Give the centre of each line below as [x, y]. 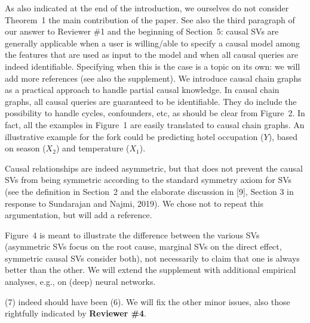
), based [283, 136]
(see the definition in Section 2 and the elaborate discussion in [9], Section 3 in [149, 191]
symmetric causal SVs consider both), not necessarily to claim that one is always [152, 258]
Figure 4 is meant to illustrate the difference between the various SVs [132, 235]
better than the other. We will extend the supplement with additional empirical [151, 270]
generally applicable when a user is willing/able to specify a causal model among [152, 43]
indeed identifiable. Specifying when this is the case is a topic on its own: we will [153, 66]
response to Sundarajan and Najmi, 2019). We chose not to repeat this [134, 203]
